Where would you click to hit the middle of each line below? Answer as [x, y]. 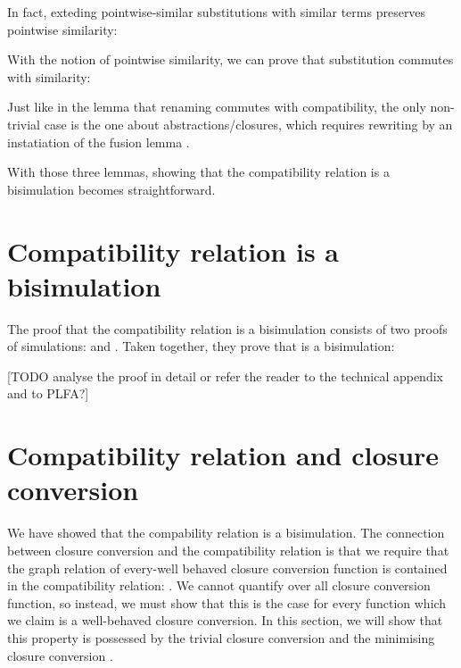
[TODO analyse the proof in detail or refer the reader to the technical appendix [225, 376]
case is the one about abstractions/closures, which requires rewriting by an [248, 124]
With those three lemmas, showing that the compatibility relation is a [198, 172]
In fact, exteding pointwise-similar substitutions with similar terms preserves [217, 12]
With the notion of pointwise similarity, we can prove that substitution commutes [230, 59]
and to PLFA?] [48, 393]
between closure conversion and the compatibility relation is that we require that [228, 550]
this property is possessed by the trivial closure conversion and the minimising [221, 637]
